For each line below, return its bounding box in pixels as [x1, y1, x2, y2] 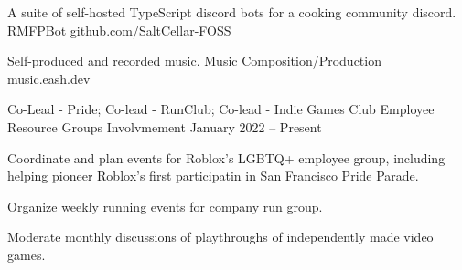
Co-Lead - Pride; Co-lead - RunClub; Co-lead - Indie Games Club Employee [7, 99, 435, 119]
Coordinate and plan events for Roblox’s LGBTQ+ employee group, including [7, 148, 446, 167]
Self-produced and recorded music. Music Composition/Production [7, 51, 381, 70]
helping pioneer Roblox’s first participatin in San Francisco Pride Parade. [7, 166, 419, 185]
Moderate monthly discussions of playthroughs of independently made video [7, 227, 434, 246]
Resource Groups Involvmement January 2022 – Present [7, 117, 322, 136]
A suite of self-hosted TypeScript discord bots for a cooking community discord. [7, 3, 457, 21]
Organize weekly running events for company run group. [7, 196, 323, 215]
